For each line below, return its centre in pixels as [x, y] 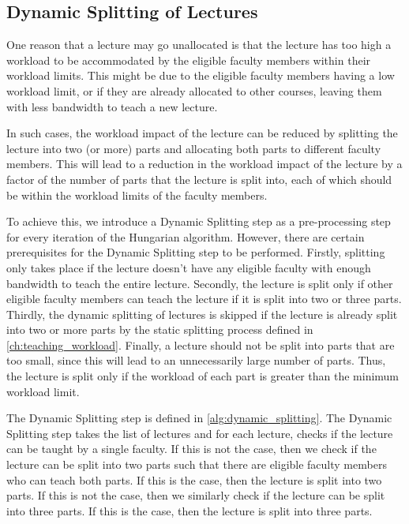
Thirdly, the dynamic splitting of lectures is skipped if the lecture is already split [202, 314]
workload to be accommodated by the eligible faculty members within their [189, 60]
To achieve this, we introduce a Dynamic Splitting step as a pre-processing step [199, 221]
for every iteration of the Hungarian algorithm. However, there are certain [186, 236]
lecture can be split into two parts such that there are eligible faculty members [197, 464]
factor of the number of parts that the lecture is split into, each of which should [199, 179]
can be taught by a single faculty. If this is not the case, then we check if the [191, 449]
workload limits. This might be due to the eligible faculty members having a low [201, 75]
